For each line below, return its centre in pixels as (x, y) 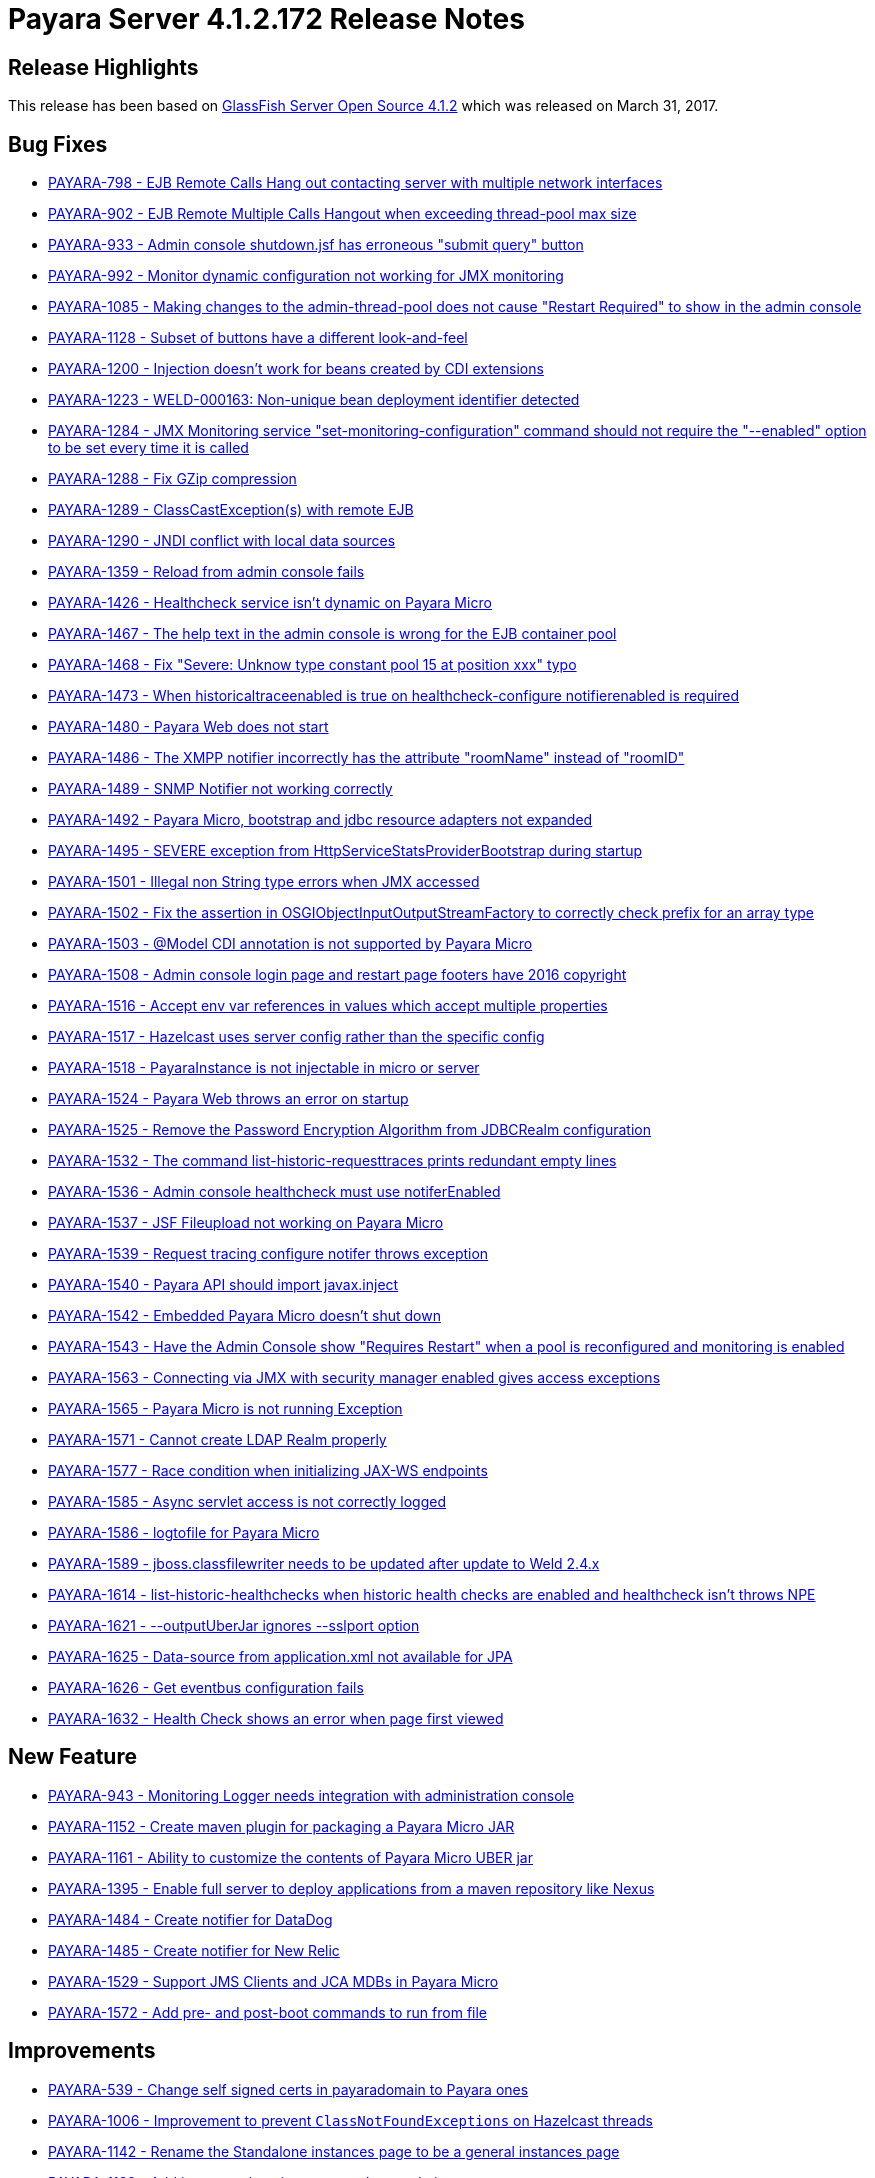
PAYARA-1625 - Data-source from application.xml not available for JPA (280, 1657)
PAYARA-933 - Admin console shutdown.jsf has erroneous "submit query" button (316, 245)
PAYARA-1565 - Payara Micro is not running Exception (225, 1409)
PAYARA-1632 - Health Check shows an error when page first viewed (276, 1719)
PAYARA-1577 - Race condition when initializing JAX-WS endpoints (268, 1471)
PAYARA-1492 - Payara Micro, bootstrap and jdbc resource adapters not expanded (320, 820)
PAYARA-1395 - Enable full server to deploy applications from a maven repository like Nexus (351, 1888)
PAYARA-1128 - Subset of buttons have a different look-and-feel (258, 338)
